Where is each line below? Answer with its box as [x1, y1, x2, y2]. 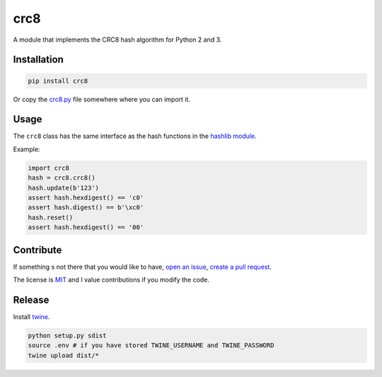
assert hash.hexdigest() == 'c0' [28, 193, 144, 202]
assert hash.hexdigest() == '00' [28, 224, 144, 231]
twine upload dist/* [28, 351, 99, 359]
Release [13, 294, 50, 306]
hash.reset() [28, 213, 74, 221]
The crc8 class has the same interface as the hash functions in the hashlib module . [13, 132, 257, 141]
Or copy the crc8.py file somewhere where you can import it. [13, 95, 191, 103]
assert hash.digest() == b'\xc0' [28, 204, 144, 211]
